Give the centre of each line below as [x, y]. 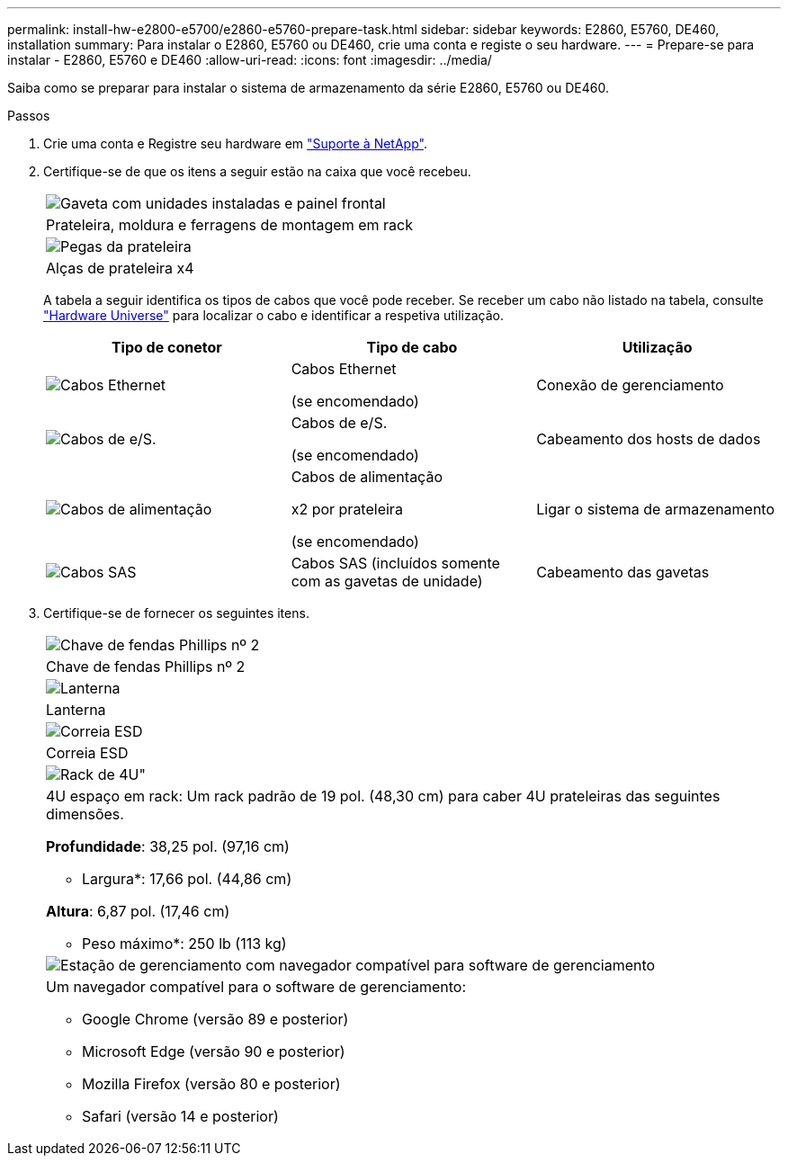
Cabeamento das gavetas [623, 572]
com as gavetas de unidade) [387, 581]
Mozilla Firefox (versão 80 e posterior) [211, 1084]
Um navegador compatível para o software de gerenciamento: [256, 987]
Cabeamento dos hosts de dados [649, 439]
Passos [29, 116]
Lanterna [76, 710]
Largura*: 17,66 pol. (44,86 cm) [187, 879]
